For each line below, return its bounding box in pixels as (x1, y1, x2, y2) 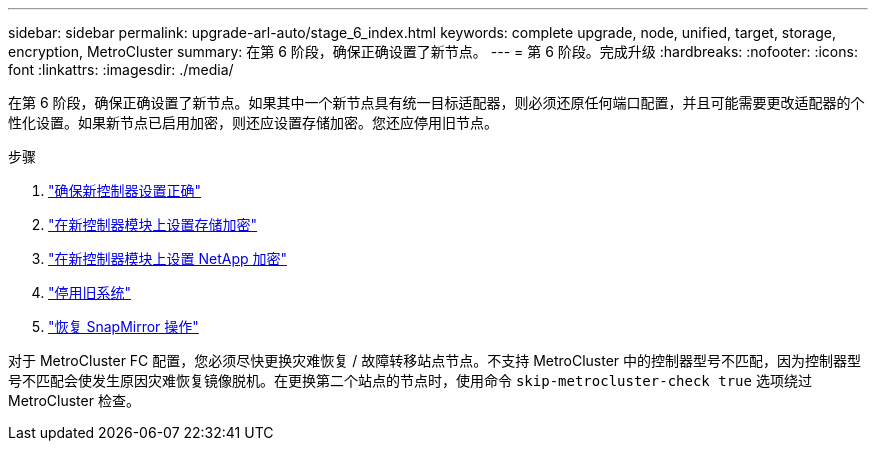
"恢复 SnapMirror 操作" (48, 318, 199, 335)
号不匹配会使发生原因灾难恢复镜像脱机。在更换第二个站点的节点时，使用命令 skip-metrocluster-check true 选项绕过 (8, 372, 812, 389)
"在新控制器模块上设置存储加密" (48, 216, 258, 233)
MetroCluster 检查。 (8, 392, 140, 409)
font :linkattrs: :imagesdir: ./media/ (8, 61, 234, 78)
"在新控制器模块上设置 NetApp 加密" (48, 250, 288, 267)
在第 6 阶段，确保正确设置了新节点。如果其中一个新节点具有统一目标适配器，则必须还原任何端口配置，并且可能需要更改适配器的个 (8, 94, 865, 111)
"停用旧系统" (48, 284, 132, 301)
